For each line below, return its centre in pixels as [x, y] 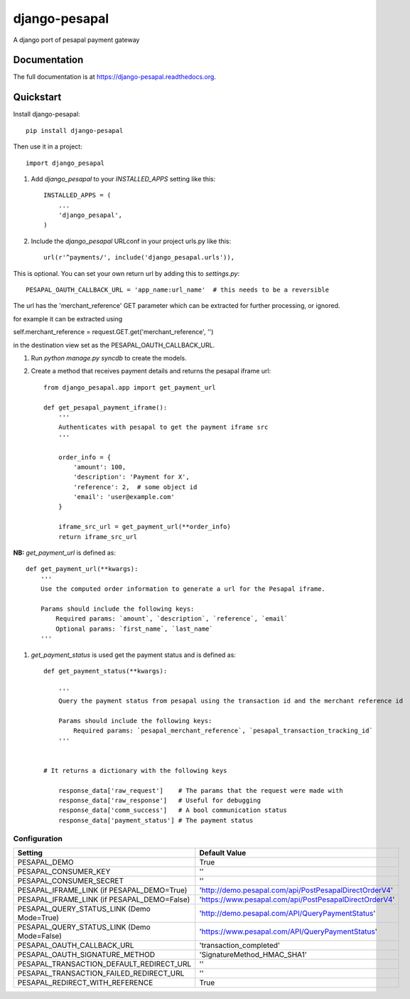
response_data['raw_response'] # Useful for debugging [159, 801]
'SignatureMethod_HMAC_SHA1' [253, 954]
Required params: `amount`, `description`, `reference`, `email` [172, 619]
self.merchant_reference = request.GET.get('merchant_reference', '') [113, 332]
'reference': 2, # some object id [135, 487]
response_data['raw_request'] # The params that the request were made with [201, 790]
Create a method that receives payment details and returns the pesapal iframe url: [151, 371]
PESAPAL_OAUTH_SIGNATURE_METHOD [86, 954]
